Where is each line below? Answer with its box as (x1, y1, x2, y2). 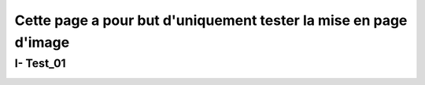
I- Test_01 (14, 56, 66, 70)
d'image (14, 34, 70, 51)
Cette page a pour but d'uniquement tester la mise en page (14, 12, 408, 29)
